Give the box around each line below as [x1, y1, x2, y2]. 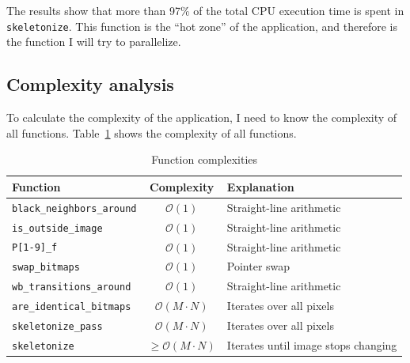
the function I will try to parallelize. [6, 33, 181, 50]
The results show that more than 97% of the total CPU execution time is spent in [6, 2, 404, 18]
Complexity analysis [6, 72, 174, 96]
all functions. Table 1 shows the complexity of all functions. [6, 124, 297, 141]
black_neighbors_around [12, 202, 137, 214]
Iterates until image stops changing [226, 337, 397, 354]
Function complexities [151, 151, 258, 168]
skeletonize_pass [12, 321, 103, 333]
